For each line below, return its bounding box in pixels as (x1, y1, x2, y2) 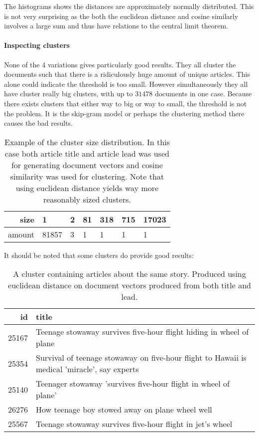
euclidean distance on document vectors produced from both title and (8, 279, 251, 291)
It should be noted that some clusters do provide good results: (4, 249, 194, 260)
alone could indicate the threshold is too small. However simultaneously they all (4, 78, 248, 89)
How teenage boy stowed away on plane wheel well (36, 404, 212, 416)
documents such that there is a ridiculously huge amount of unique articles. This (4, 69, 250, 79)
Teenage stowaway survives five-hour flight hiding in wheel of (36, 326, 249, 338)
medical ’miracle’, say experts (36, 363, 139, 375)
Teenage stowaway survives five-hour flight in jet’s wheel (36, 418, 233, 430)
